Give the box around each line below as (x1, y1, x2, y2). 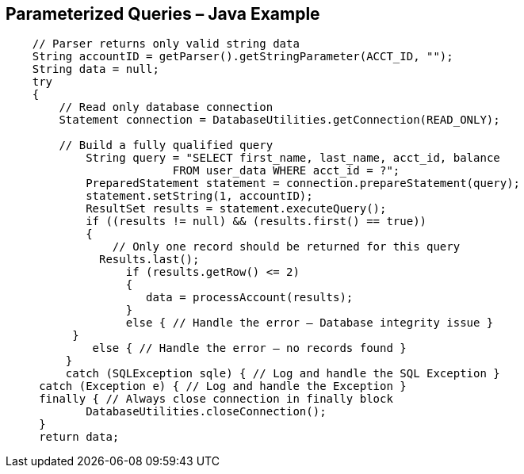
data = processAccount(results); (146, 291, 354, 304)
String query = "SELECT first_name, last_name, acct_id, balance (86, 151, 500, 165)
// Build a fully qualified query (59, 139, 273, 152)
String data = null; (32, 63, 159, 76)
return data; (39, 430, 120, 444)
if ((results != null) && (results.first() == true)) (86, 215, 427, 228)
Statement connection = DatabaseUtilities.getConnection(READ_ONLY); (59, 113, 500, 127)
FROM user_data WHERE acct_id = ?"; (172, 164, 400, 178)
